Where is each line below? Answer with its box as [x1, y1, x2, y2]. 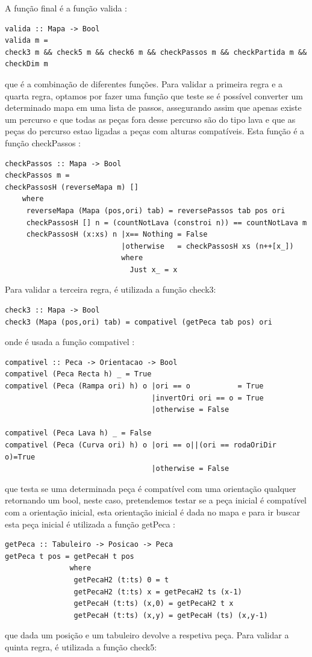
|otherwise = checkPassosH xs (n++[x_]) [121, 241, 294, 251]
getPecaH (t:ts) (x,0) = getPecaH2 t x [73, 599, 234, 608]
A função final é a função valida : [5, 2, 128, 14]
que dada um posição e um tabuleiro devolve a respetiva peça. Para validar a [5, 629, 289, 641]
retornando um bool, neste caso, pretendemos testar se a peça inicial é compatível [5, 494, 307, 506]
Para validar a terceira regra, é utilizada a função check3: [5, 283, 216, 296]
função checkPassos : [5, 136, 81, 149]
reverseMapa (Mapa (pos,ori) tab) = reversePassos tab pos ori [26, 206, 285, 215]
